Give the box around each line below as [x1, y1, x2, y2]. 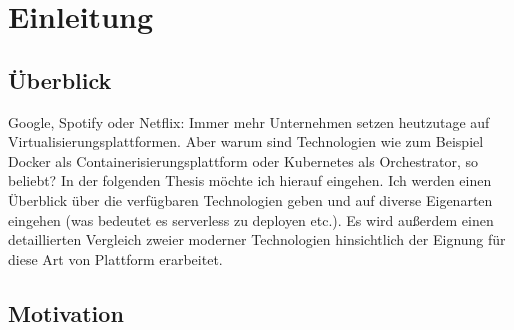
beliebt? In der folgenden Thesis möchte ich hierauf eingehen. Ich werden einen [8, 170, 492, 191]
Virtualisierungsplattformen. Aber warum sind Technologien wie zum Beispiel [8, 131, 484, 152]
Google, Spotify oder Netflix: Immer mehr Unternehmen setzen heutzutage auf [8, 111, 490, 132]
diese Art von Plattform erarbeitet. [8, 248, 223, 269]
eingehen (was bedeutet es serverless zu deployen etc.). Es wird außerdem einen [8, 209, 494, 230]
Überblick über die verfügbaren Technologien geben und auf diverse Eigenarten [8, 189, 493, 210]
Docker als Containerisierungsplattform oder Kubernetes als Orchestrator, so [8, 150, 479, 171]
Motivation [8, 297, 124, 328]
